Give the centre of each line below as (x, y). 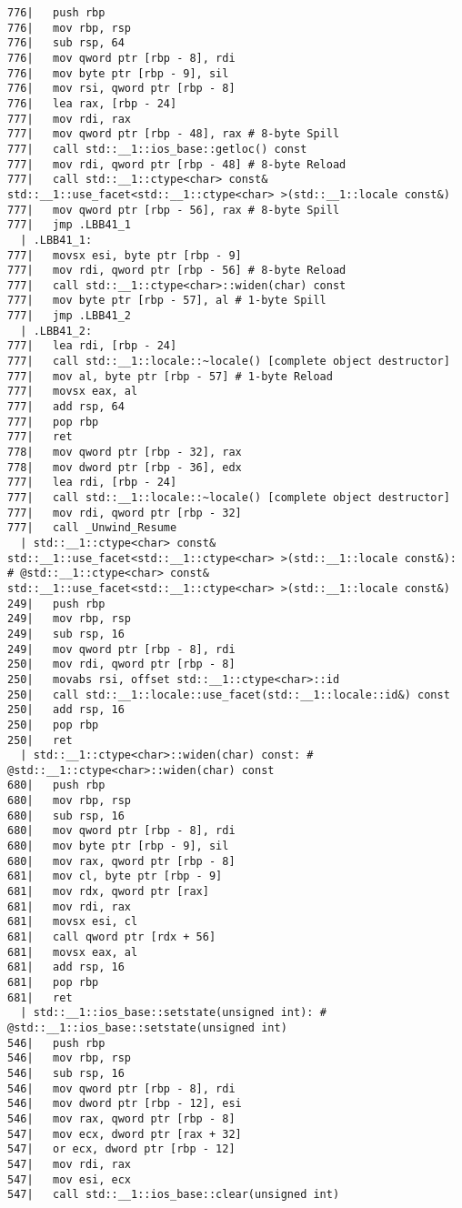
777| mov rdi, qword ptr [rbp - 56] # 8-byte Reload (177, 271)
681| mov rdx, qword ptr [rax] (108, 892)
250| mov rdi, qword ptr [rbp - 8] (121, 664)
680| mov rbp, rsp (70, 801)
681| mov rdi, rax (70, 906)
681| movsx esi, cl (73, 922)
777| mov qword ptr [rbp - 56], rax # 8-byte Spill (174, 210)
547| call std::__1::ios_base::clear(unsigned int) (174, 1195)
